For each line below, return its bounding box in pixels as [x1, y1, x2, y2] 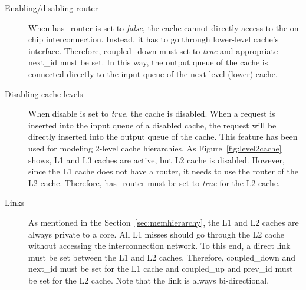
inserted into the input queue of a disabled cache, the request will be [28, 118, 277, 131]
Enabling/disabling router [5, 2, 98, 14]
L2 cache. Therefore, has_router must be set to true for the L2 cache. [28, 176, 281, 189]
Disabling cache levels [5, 87, 83, 100]
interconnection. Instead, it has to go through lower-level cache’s [45, 33, 279, 45]
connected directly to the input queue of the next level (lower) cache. [28, 67, 278, 80]
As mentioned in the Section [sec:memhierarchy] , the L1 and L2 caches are [28, 216, 299, 228]
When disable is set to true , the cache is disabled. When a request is [28, 107, 275, 120]
